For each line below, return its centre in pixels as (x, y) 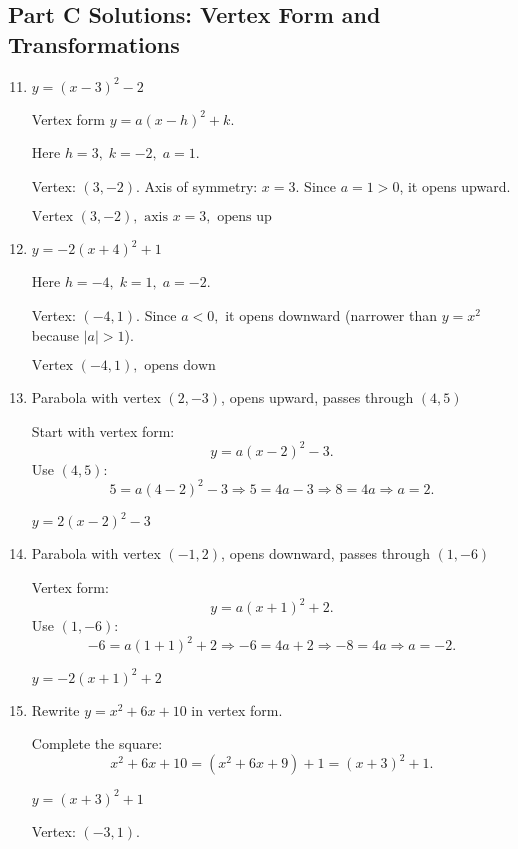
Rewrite (55, 709)
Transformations (94, 43)
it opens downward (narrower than (331, 314)
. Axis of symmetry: (197, 185)
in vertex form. (237, 709)
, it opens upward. (455, 185)
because (55, 334)
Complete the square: (97, 743)
